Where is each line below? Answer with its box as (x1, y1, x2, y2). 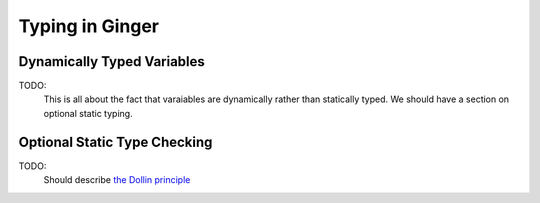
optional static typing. (43, 107, 134, 119)
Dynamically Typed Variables (18, 53, 205, 70)
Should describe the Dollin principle (43, 174, 191, 186)
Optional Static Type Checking (18, 133, 213, 150)
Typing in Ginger (18, 15, 160, 37)
